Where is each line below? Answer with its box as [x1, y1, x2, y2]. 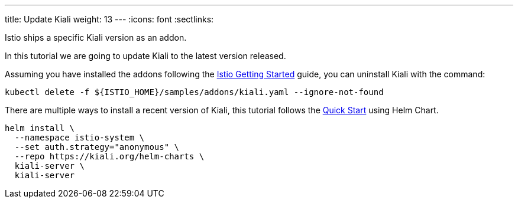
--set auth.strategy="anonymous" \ [14, 142, 180, 152]
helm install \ [5, 123, 75, 133]
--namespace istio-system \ [14, 133, 145, 142]
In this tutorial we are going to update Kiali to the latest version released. [5, 51, 286, 61]
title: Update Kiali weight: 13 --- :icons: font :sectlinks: [5, 14, 214, 24]
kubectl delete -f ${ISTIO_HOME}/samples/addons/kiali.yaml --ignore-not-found [5, 87, 384, 97]
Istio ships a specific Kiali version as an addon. [5, 32, 187, 42]
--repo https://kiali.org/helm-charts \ [14, 152, 205, 161]
